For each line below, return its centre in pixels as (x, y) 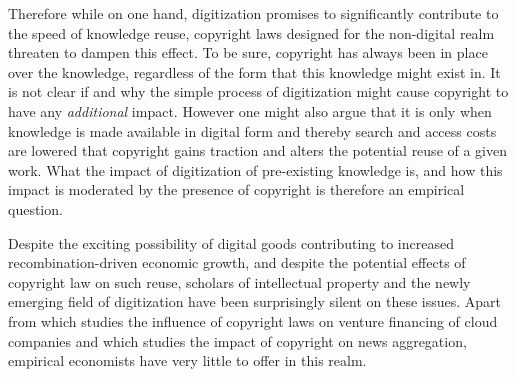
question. (35, 208)
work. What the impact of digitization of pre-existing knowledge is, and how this (255, 169)
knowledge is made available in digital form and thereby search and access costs (252, 130)
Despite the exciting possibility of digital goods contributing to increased (231, 242)
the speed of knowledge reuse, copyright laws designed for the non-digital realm (251, 32)
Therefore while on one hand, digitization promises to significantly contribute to (253, 13)
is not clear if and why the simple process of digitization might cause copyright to (258, 91)
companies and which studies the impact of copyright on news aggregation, (237, 340)
